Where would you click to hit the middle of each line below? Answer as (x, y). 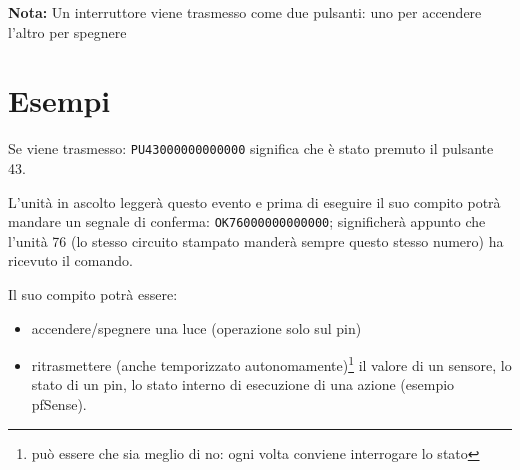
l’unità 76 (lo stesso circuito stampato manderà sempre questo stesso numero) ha (256, 240)
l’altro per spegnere (67, 31)
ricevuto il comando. (70, 260)
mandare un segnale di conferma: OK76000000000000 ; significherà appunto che (247, 221)
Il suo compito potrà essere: (93, 294)
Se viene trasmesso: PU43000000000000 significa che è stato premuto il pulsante (251, 148)
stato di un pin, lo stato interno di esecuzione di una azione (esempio (243, 384)
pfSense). (59, 404)
